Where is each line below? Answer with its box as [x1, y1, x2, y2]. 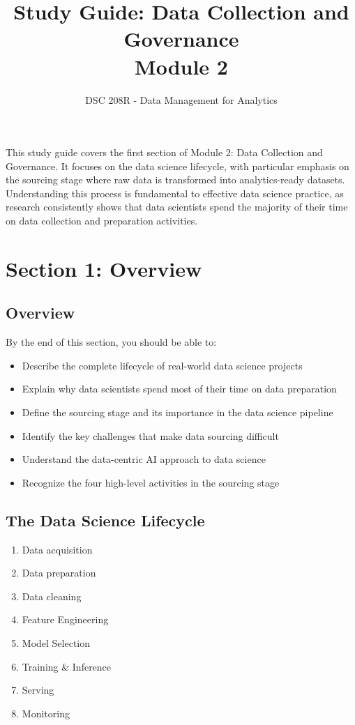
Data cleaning [22, 588, 82, 603]
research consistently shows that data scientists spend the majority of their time [6, 199, 348, 214]
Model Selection [22, 635, 91, 650]
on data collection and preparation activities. [6, 213, 198, 228]
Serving [22, 682, 54, 697]
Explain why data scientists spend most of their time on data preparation [22, 381, 337, 396]
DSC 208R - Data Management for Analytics [85, 92, 278, 107]
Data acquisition [22, 542, 93, 556]
